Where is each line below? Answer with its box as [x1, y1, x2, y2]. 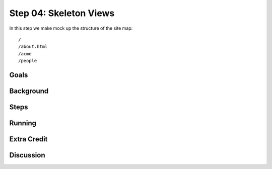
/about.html [18, 44, 48, 50]
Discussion [9, 151, 45, 159]
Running [9, 119, 37, 127]
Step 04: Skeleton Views [9, 8, 115, 19]
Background [9, 87, 49, 95]
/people [18, 58, 37, 64]
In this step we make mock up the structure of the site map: [9, 25, 133, 31]
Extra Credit [9, 135, 48, 143]
